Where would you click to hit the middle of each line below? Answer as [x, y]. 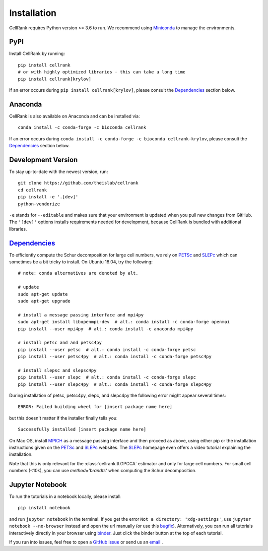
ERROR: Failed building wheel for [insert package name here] [95, 407]
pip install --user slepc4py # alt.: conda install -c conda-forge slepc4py [115, 384]
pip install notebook [44, 508]
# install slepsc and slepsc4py [57, 370]
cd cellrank [33, 190]
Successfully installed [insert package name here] [82, 429]
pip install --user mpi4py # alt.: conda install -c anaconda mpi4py [106, 329]
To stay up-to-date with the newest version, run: [59, 172]
